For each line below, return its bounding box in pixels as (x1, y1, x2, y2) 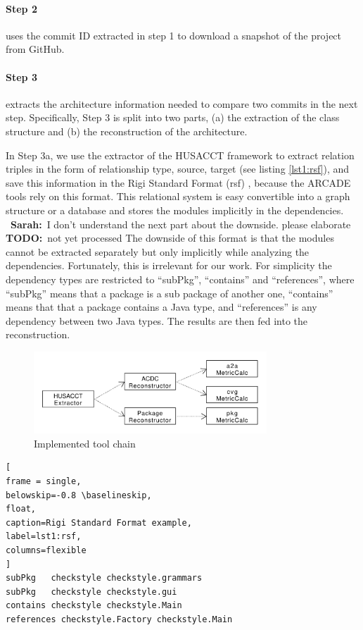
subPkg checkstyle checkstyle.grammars (6, 573, 203, 583)
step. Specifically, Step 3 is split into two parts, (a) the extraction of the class (6, 110, 340, 125)
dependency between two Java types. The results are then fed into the (6, 313, 308, 328)
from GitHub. (6, 42, 65, 56)
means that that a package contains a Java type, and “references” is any (6, 299, 317, 314)
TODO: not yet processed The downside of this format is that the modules (6, 230, 334, 245)
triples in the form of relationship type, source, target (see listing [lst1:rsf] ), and (6, 161, 350, 176)
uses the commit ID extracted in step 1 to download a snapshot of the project (6, 27, 342, 42)
